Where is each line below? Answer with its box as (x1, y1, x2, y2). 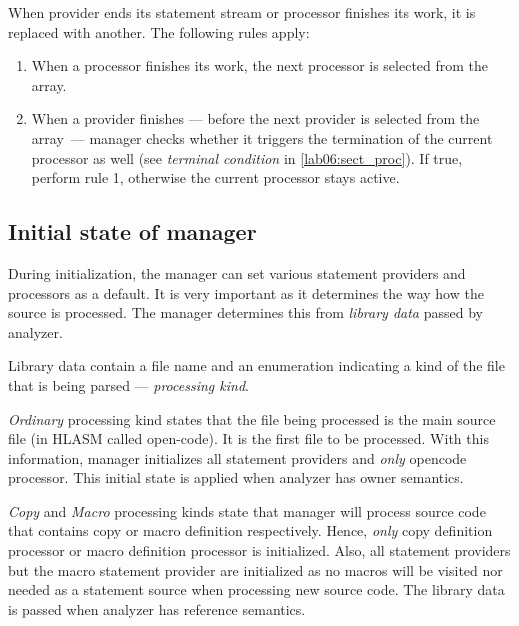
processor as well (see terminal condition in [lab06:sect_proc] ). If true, (31, 147, 463, 168)
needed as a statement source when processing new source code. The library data (8, 579, 505, 600)
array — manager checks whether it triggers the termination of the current (31, 127, 493, 148)
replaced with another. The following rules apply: (8, 21, 310, 42)
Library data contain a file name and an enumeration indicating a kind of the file (8, 355, 505, 376)
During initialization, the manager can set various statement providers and (8, 262, 466, 283)
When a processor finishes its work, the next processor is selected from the (31, 55, 489, 76)
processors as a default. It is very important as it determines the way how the (8, 282, 484, 303)
